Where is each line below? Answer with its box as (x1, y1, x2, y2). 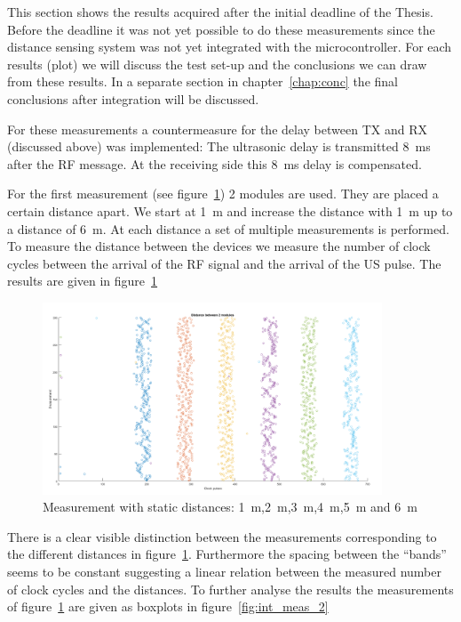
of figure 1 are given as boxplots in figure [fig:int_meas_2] (7, 597, 329, 616)
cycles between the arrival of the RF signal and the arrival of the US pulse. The (7, 254, 441, 272)
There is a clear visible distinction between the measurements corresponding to (7, 527, 437, 545)
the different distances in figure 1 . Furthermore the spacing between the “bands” (7, 545, 447, 563)
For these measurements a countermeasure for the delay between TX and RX (7, 119, 427, 138)
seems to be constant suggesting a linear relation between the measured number (7, 562, 442, 581)
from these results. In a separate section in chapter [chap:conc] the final (7, 72, 398, 91)
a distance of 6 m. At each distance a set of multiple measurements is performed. (7, 219, 449, 238)
